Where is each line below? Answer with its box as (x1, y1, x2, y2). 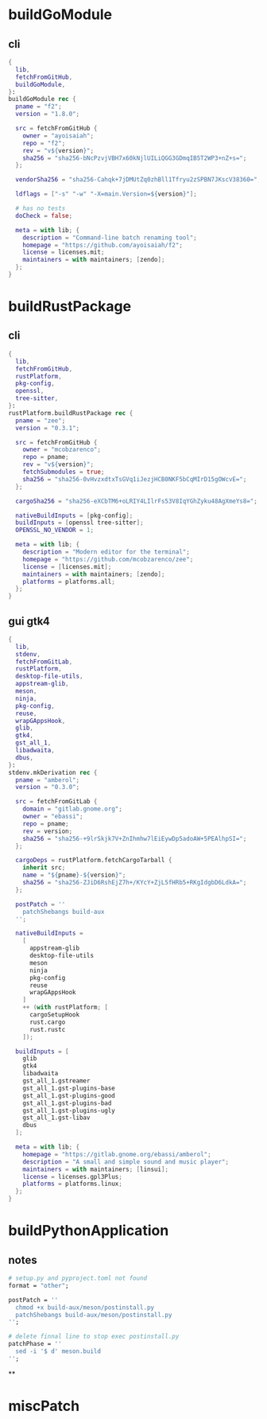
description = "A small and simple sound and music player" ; (22, 1157, 229, 1166)
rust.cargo (29, 1018, 66, 1026)
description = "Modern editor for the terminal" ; (22, 548, 191, 556)
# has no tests (15, 204, 66, 212)
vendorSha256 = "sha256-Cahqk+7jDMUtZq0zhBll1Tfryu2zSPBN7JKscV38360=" (15, 176, 258, 184)
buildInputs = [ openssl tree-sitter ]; (15, 519, 145, 527)
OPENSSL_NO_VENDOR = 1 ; (15, 527, 94, 535)
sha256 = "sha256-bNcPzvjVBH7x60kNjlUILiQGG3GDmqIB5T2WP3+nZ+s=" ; (22, 154, 247, 162)
